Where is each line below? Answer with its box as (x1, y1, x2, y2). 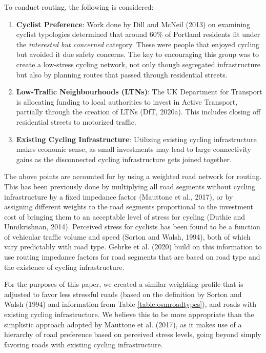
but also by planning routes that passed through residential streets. (16, 69, 228, 80)
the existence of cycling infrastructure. (4, 261, 125, 272)
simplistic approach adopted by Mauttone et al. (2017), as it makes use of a (4, 319, 242, 329)
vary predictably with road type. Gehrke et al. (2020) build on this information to (4, 241, 262, 252)
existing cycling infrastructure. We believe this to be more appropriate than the (4, 309, 254, 320)
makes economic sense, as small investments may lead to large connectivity (16, 144, 251, 154)
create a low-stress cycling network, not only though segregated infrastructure (16, 58, 261, 69)
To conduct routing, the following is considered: (4, 2, 154, 12)
